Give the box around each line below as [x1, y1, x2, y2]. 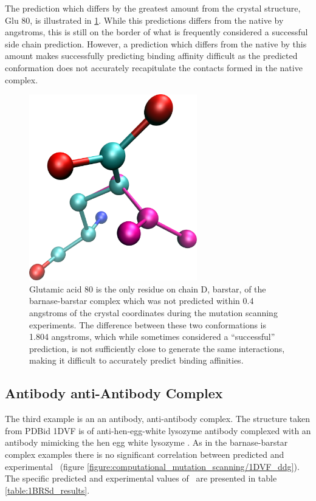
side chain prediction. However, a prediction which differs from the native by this [5, 37, 307, 50]
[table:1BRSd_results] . [5, 483, 90, 496]
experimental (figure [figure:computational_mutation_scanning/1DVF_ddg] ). [5, 460, 300, 472]
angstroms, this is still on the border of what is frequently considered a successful [5, 26, 308, 38]
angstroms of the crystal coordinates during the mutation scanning [29, 306, 278, 319]
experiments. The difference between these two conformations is [29, 318, 267, 331]
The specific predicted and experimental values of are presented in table [5, 472, 277, 485]
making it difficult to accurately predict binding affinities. [29, 354, 244, 367]
